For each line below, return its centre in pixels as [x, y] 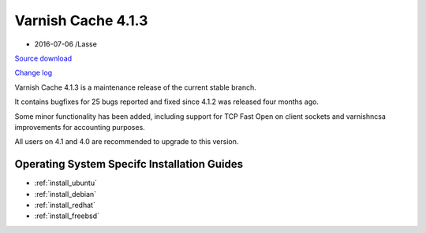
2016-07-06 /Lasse [66, 44]
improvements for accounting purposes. [80, 127]
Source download [43, 58]
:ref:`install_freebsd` [67, 216]
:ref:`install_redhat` [65, 205]
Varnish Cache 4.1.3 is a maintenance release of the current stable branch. [135, 87]
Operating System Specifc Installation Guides [129, 164]
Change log [34, 73]
